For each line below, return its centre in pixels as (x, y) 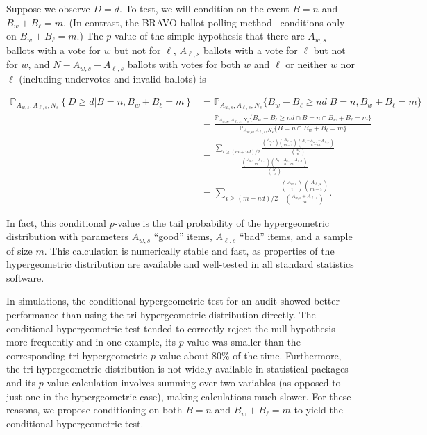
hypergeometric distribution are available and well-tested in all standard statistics (180, 264)
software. (25, 277)
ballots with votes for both (184, 64)
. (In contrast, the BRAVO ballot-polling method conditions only (204, 22)
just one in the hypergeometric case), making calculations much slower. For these (179, 396)
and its (21, 382)
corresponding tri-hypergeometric (77, 355)
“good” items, (183, 236)
